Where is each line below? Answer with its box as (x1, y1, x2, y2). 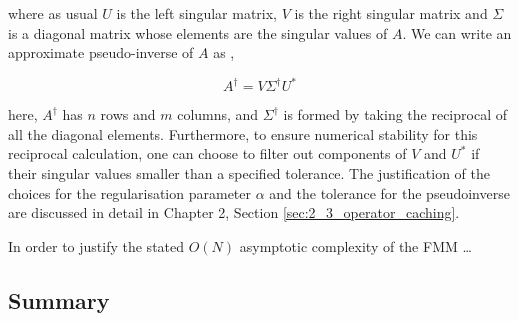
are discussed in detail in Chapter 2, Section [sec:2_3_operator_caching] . (8, 202, 460, 223)
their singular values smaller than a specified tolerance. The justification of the (8, 163, 490, 184)
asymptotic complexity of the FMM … (239, 235, 472, 256)
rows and (100, 104, 156, 125)
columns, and (177, 104, 259, 125)
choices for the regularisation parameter (8, 182, 252, 203)
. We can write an (402, 22, 512, 43)
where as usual (8, 3, 98, 23)
